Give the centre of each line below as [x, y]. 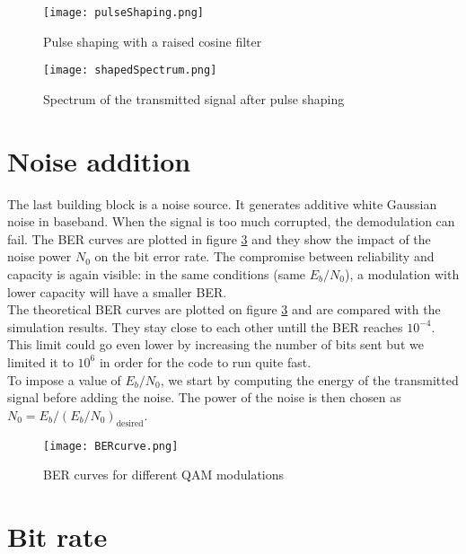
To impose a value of [64, 379]
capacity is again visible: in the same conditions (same [157, 274]
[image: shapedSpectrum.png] [130, 70]
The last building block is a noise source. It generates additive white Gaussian [222, 203]
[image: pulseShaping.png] [123, 13]
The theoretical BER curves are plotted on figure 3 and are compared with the [224, 309]
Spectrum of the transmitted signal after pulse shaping [194, 98]
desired [130, 423]
